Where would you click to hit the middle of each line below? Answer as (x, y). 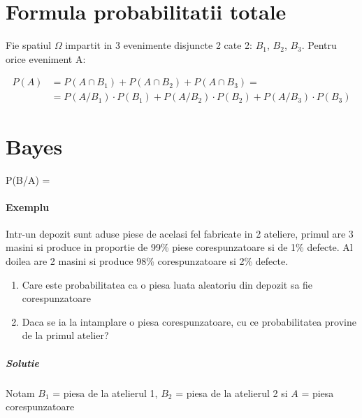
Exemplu (28, 207)
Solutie (23, 362)
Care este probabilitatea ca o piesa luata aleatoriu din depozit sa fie (167, 284)
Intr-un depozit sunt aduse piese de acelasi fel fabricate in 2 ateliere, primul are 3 (180, 233)
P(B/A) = (28, 179)
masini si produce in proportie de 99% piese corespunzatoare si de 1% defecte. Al (179, 247)
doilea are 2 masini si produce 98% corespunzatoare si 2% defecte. (147, 261)
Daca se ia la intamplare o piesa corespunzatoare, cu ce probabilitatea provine (189, 321)
